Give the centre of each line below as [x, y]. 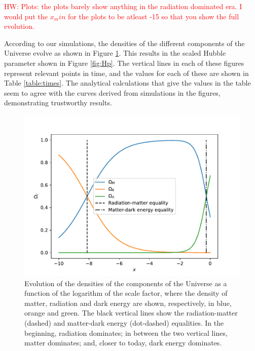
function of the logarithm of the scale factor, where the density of [126, 293]
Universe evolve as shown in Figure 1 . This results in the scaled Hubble [115, 53]
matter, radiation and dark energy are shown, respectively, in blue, [128, 303]
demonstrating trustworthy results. [58, 103]
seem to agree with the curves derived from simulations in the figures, [112, 92]
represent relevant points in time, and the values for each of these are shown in [126, 73]
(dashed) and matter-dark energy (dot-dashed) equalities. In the [124, 322]
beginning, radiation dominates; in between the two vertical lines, [126, 333]
